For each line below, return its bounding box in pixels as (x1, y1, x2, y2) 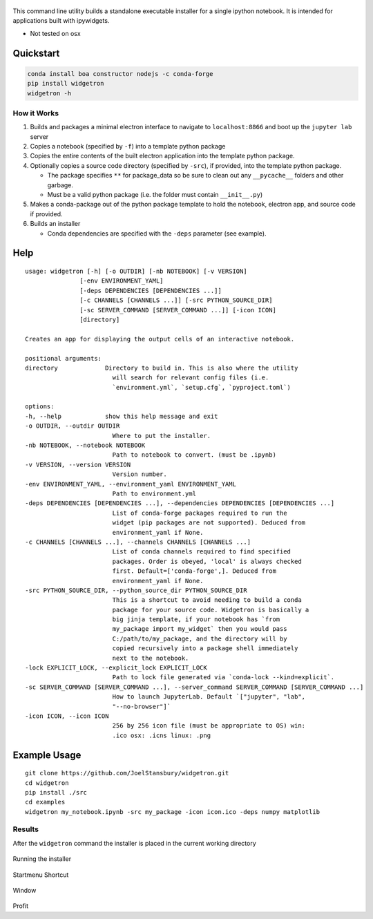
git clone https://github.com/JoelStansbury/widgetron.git (25, 769, 229, 777)
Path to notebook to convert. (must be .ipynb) (112, 451, 276, 459)
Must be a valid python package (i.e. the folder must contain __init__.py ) (47, 191, 263, 199)
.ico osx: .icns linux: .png (112, 731, 211, 739)
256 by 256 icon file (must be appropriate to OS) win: (112, 722, 306, 730)
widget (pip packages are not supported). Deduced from (112, 519, 306, 527)
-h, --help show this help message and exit (25, 412, 218, 420)
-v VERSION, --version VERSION (25, 460, 131, 468)
